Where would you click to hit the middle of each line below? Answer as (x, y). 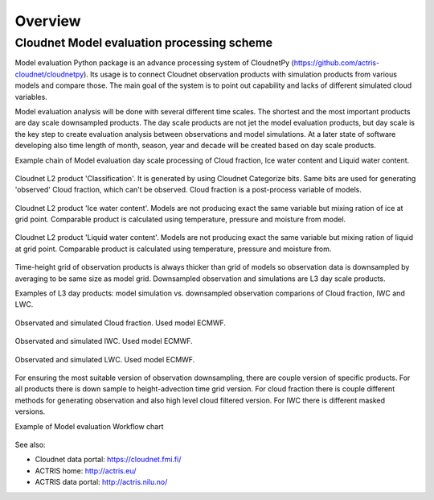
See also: (30, 444)
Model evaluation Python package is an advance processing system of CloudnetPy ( (155, 63)
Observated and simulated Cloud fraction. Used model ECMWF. (121, 323)
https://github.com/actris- (337, 63)
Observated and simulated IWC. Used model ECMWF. (104, 341)
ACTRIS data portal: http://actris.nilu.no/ (101, 482)
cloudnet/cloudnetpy (49, 74)
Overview (48, 21)
